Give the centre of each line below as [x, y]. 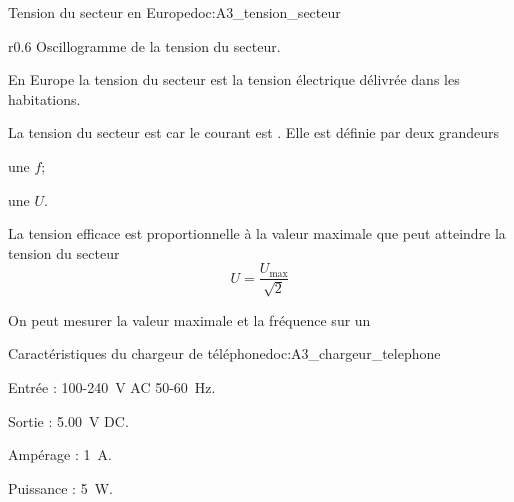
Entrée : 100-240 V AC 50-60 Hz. [112, 386]
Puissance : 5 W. [60, 487]
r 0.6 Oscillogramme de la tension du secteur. [144, 45]
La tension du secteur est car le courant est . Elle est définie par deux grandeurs [254, 132]
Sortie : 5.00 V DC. [68, 420]
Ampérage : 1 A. [60, 454]
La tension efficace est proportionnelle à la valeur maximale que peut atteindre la [257, 233]
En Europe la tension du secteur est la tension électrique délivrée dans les [234, 79]
